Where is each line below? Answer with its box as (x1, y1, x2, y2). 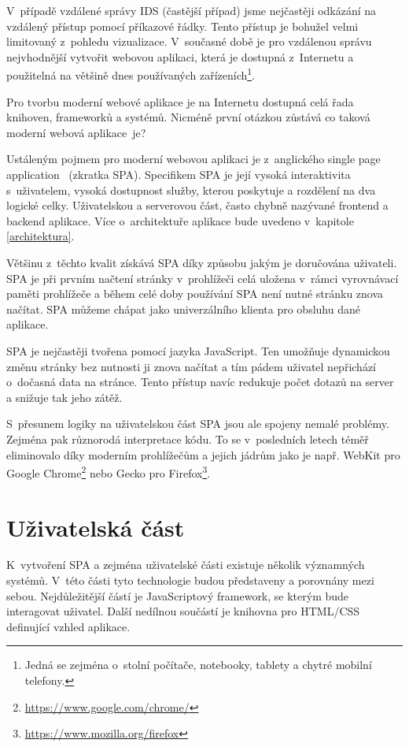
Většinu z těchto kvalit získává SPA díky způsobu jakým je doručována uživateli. (6, 254, 397, 270)
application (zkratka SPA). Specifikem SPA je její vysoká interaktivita (6, 166, 351, 182)
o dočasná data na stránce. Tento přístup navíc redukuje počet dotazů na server (6, 373, 394, 390)
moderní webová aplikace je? (6, 124, 146, 140)
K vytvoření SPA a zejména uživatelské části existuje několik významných (6, 556, 365, 573)
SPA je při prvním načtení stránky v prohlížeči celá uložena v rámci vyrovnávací (6, 269, 399, 286)
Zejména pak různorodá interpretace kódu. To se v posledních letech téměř (6, 430, 369, 447)
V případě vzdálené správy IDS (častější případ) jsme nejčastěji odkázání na (6, 2, 377, 18)
